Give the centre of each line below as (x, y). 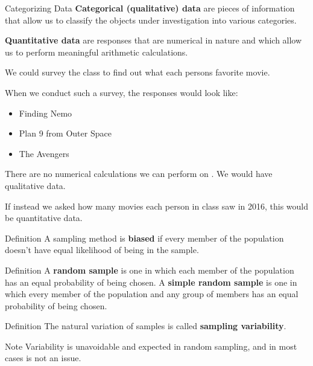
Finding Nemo (46, 113)
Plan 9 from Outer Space (65, 133)
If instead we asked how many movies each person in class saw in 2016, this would (157, 206)
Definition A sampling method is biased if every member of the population (144, 238)
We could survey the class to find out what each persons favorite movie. (138, 72)
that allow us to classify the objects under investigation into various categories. (151, 20)
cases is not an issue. (43, 358)
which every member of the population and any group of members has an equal (152, 294)
